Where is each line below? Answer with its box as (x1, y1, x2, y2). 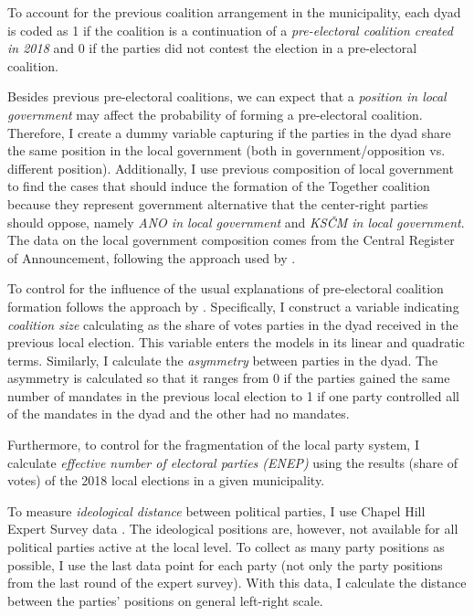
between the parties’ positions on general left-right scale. (7, 590, 323, 610)
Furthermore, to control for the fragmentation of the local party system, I (7, 435, 419, 454)
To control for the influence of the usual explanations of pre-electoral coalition (7, 279, 444, 298)
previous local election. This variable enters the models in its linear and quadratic (7, 333, 465, 352)
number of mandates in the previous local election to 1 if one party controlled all (7, 386, 459, 405)
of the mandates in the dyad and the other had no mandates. (7, 404, 350, 423)
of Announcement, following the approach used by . (7, 248, 296, 267)
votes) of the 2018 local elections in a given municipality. (7, 471, 325, 490)
